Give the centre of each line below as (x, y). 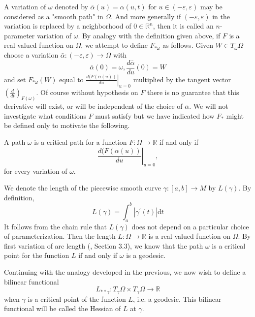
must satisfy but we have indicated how (155, 115)
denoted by (71, 6)
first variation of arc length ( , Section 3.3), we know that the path (104, 245)
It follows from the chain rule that (55, 226)
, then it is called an (183, 26)
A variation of (25, 6)
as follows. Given (188, 45)
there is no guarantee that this (193, 92)
